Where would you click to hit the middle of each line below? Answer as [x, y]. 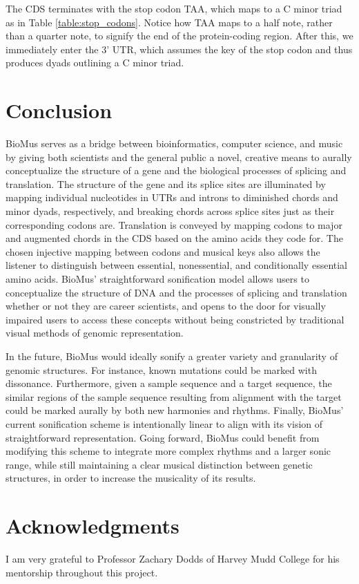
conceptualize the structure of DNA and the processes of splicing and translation [176, 292]
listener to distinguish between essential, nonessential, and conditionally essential [177, 265]
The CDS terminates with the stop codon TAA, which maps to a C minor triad [174, 8]
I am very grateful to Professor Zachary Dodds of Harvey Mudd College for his [173, 559]
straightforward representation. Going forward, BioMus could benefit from [163, 437]
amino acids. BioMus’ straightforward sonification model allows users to [157, 279]
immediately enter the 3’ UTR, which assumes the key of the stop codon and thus [179, 49]
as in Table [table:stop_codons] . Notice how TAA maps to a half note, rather [169, 22]
